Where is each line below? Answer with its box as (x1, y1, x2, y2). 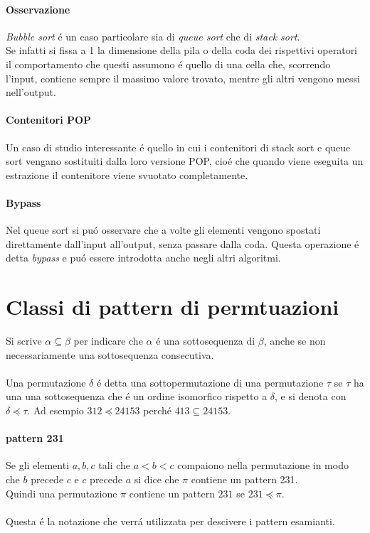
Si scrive (6, 333, 42, 348)
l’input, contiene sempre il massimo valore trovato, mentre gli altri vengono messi (6, 70, 360, 85)
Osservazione (6, 1, 70, 16)
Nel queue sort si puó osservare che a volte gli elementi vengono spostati (6, 222, 321, 237)
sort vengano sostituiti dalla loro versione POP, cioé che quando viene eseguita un (6, 154, 364, 168)
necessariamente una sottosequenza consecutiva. (6, 347, 214, 362)
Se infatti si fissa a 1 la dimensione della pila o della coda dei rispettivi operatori (6, 43, 358, 58)
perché (143, 403, 171, 418)
